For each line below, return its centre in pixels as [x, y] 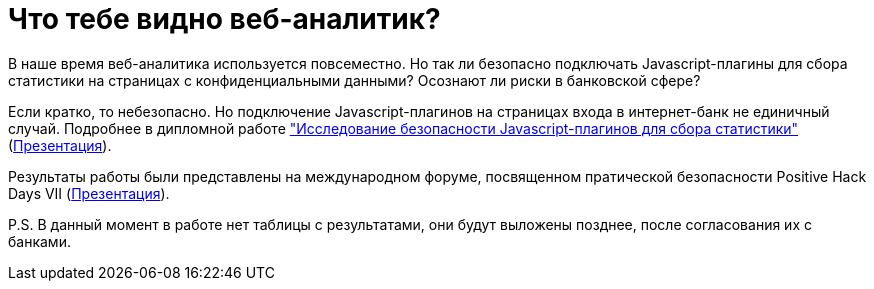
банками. [39, 241]
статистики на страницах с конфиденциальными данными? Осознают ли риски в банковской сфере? [354, 80]
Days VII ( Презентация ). [89, 193]
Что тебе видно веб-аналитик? [224, 19]
